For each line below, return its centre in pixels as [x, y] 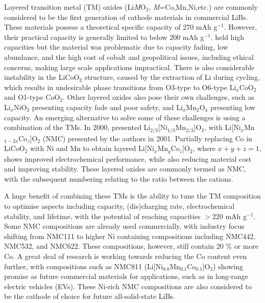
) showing [228, 266]
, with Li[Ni [223, 127]
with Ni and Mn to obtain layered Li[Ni [92, 148]
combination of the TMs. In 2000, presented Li [77, 127]
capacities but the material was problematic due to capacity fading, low [116, 47]
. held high [227, 37]
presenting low [233, 107]
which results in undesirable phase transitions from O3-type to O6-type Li [120, 87]
